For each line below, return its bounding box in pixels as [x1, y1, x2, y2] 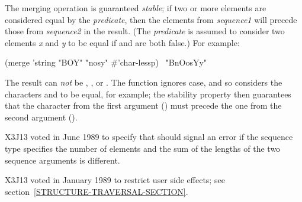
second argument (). [5, 110, 78, 123]
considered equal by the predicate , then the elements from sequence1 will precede [5, 13, 297, 25]
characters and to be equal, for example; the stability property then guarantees [5, 87, 291, 100]
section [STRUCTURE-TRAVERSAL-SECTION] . [5, 185, 188, 197]
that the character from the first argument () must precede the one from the [5, 99, 282, 112]
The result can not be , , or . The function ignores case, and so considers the [5, 76, 282, 88]
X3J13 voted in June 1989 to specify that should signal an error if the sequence [5, 131, 293, 143]
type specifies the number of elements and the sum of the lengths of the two [5, 142, 281, 154]
